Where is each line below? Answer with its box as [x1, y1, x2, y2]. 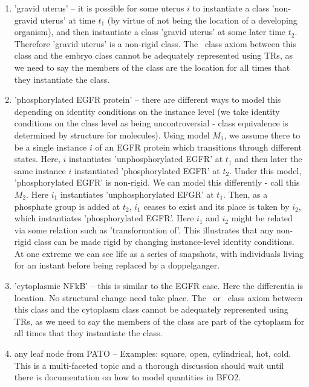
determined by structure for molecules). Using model [14, 128, 210, 141]
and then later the [235, 152, 302, 165]
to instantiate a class [192, 2, 270, 14]
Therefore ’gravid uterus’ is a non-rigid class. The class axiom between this [14, 37, 296, 50]
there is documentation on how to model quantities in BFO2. [14, 371, 241, 383]
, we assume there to [224, 128, 301, 141]
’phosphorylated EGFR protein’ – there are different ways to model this [14, 93, 281, 106]
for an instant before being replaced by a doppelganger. [14, 259, 220, 272]
